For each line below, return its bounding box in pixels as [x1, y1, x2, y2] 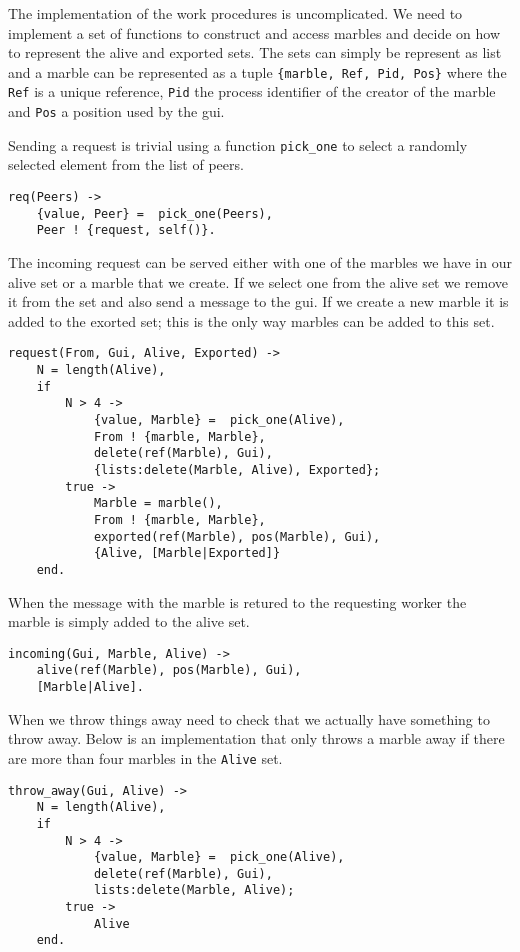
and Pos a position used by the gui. [8, 101, 225, 122]
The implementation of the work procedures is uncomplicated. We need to [8, 3, 463, 23]
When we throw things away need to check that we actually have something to [8, 708, 490, 729]
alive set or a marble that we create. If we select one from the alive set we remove [8, 271, 508, 292]
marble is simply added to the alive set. [8, 611, 250, 632]
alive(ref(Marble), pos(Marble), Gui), [36, 663, 302, 678]
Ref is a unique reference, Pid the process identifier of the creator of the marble [8, 81, 496, 102]
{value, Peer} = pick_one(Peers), [36, 206, 273, 221]
